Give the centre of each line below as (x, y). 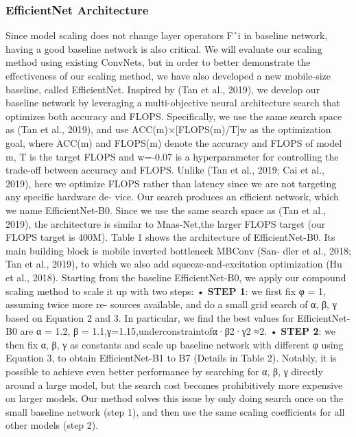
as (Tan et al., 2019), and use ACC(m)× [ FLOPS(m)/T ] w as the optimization (168, 129)
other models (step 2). (52, 425)
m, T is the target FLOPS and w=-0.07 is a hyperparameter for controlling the (172, 156)
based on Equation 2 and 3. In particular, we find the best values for (150, 317)
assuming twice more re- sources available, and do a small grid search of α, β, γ (171, 304)
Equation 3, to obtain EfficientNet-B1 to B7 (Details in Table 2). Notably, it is (171, 358)
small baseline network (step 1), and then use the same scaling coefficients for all (175, 411)
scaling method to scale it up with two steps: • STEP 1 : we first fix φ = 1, (166, 291)
